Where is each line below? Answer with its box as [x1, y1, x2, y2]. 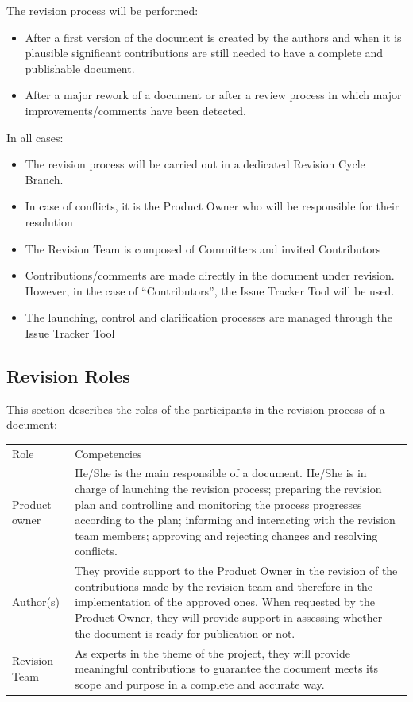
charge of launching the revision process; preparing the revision [75, 480, 382, 497]
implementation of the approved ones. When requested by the [75, 593, 375, 610]
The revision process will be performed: [6, 2, 199, 18]
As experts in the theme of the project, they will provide [75, 644, 350, 661]
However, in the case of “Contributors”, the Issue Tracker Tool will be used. [25, 282, 395, 299]
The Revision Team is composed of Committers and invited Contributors [25, 240, 381, 256]
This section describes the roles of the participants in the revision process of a [6, 400, 385, 417]
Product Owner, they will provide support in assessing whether [75, 609, 383, 626]
